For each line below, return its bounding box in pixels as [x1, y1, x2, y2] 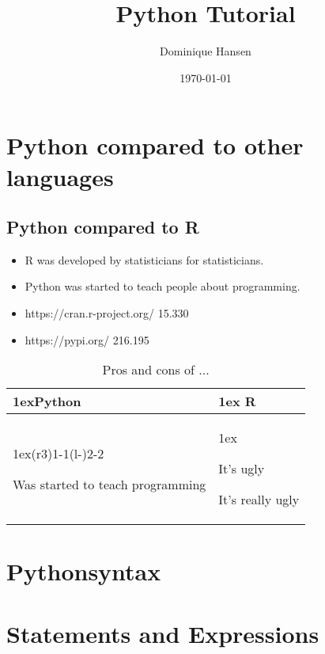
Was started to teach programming [13, 474, 206, 493]
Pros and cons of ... [102, 360, 210, 379]
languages [6, 160, 114, 192]
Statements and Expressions [6, 617, 319, 649]
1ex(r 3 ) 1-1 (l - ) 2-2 [13, 443, 104, 462]
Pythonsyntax [6, 555, 161, 587]
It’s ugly [218, 459, 265, 478]
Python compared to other [6, 129, 304, 162]
